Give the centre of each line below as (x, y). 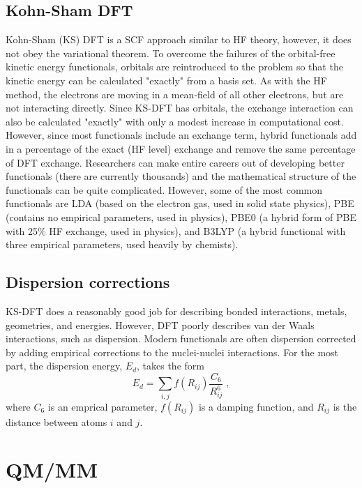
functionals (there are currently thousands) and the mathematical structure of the (181, 176)
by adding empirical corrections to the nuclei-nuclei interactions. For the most (172, 352)
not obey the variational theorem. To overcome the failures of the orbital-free (171, 53)
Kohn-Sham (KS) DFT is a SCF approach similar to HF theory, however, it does (179, 39)
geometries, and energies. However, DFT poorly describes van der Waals (160, 325)
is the (345, 406)
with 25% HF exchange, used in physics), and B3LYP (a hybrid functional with (176, 230)
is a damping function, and (256, 406)
